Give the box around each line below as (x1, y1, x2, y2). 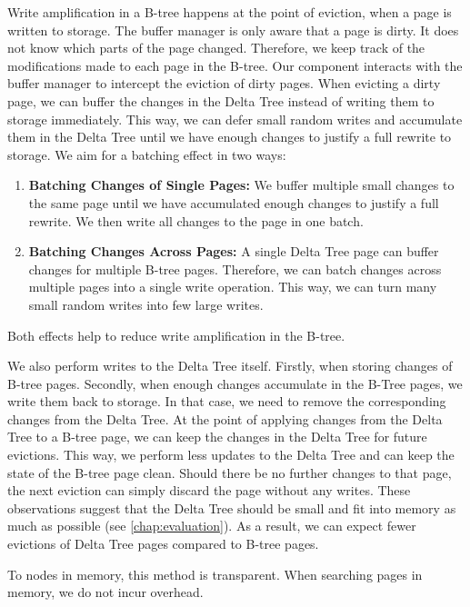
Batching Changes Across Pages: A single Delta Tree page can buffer (28, 242, 439, 261)
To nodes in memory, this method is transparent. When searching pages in (7, 564, 423, 583)
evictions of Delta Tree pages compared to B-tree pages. (7, 534, 319, 553)
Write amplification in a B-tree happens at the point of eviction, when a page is (7, 3, 452, 21)
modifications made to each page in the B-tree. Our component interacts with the (7, 55, 463, 75)
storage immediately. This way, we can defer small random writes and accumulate (7, 109, 463, 128)
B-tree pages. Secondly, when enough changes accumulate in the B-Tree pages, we (7, 373, 463, 393)
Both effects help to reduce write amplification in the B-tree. (7, 325, 345, 344)
